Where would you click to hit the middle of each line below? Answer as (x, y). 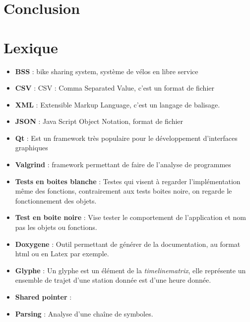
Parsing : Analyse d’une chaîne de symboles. (84, 313)
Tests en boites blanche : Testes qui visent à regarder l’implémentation (128, 181)
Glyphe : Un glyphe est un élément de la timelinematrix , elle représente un (130, 270)
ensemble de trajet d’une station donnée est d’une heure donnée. (113, 280)
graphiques (31, 148)
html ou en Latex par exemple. (62, 254)
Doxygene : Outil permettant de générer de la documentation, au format (128, 244)
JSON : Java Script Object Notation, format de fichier (99, 121)
